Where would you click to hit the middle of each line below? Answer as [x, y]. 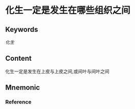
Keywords [22, 29]
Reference [18, 102]
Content [19, 59]
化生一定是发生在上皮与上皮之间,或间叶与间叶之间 [57, 71]
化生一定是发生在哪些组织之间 [68, 10]
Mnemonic [23, 87]
